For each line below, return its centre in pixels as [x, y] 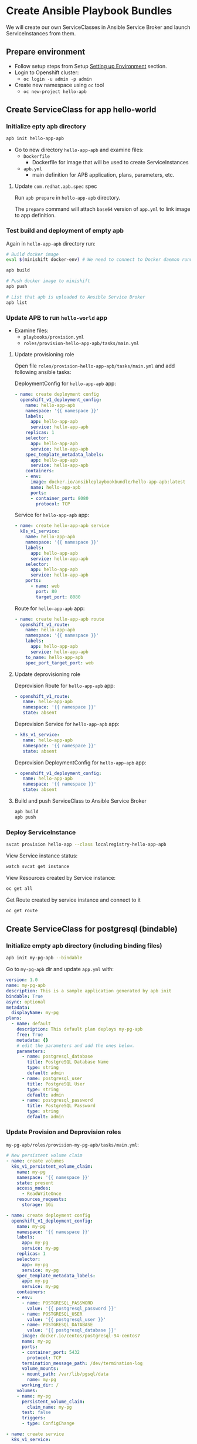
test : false [36, 1412]
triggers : [33, 1418]
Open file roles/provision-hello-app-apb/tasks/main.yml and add [95, 366]
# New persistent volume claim [44, 1155]
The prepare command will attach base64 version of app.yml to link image [102, 209]
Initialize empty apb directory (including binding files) [84, 945]
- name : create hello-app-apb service [62, 526]
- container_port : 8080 [60, 498]
